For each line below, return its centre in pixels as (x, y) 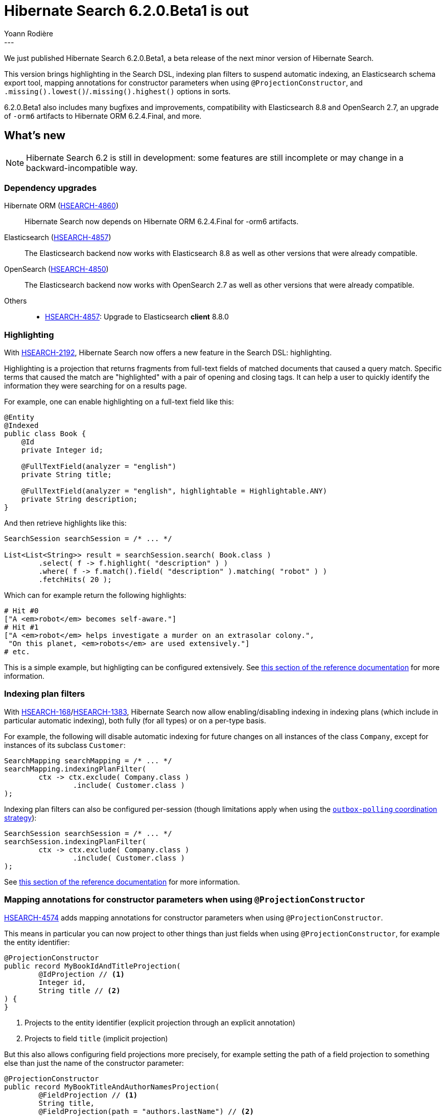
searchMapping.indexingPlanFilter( (75, 769)
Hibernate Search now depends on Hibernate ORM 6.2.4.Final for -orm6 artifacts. (162, 222)
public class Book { (45, 434)
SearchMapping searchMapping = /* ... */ (88, 760)
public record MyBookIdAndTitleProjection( (92, 966)
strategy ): (20, 818)
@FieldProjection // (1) (88, 1095)
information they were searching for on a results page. (96, 386)
